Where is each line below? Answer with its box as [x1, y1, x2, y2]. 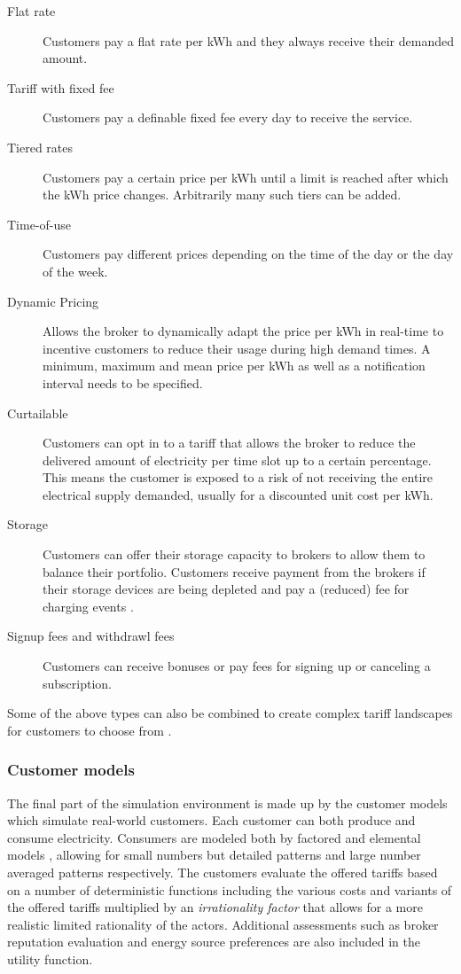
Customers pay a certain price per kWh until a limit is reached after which [43, 168, 449, 186]
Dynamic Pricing [7, 292, 99, 310]
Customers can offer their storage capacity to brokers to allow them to [43, 545, 426, 564]
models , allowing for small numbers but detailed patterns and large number [7, 845, 421, 864]
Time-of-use [7, 214, 72, 233]
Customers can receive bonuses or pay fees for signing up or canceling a [43, 657, 431, 675]
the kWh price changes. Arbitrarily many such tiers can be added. [43, 185, 402, 204]
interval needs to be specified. [43, 373, 203, 392]
